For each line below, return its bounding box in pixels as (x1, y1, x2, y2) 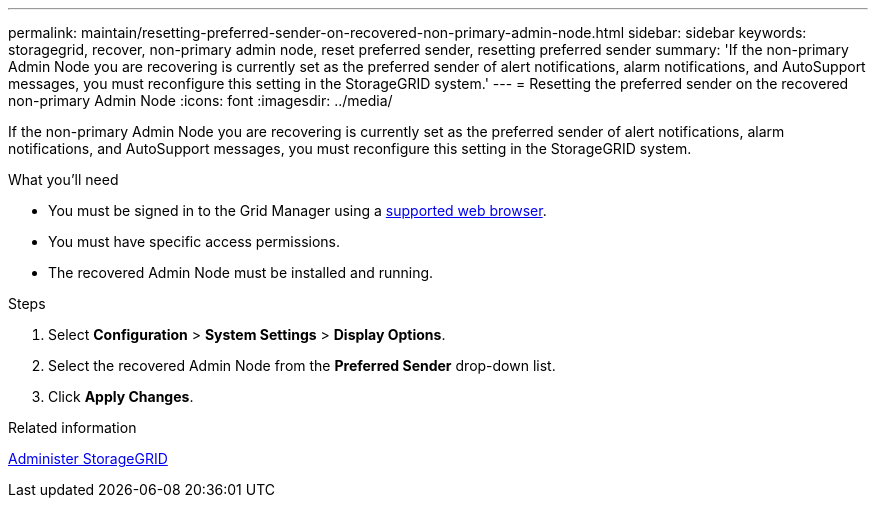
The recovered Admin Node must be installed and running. (48, 264, 434, 281)
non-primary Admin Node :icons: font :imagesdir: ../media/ (8, 92, 393, 109)
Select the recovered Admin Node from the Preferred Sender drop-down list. (48, 357, 556, 374)
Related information (8, 419, 137, 436)
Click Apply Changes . (48, 388, 194, 405)
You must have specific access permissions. (48, 233, 341, 250)
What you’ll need (8, 171, 119, 188)
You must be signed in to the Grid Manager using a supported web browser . (48, 202, 547, 219)
